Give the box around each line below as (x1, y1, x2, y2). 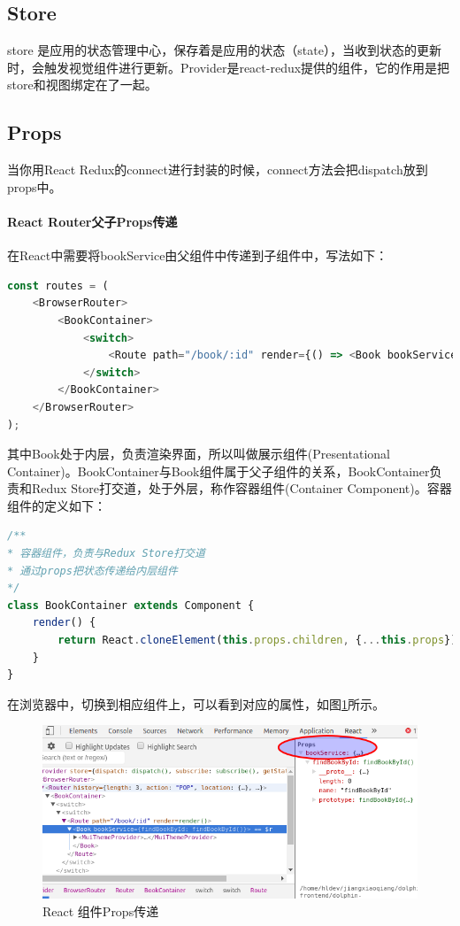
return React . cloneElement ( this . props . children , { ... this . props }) (57, 634, 457, 647)
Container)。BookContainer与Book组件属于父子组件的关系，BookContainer (7, 461, 430, 480)
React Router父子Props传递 (7, 212, 178, 230)
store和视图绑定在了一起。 (7, 75, 157, 94)
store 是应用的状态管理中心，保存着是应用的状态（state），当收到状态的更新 (7, 41, 441, 59)
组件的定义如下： (7, 496, 106, 514)
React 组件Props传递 (42, 901, 159, 920)
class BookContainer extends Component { (7, 598, 255, 612)
